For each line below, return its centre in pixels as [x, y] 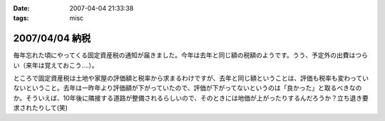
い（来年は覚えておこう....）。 [56, 65]
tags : [21, 18]
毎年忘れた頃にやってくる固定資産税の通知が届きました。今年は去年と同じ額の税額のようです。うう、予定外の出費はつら [191, 55]
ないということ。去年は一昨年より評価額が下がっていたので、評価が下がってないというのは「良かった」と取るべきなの [188, 88]
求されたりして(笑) [40, 108]
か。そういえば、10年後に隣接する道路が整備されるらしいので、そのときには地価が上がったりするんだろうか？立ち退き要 [191, 98]
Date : [21, 8]
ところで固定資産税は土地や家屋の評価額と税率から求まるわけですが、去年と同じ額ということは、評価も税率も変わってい [191, 79]
